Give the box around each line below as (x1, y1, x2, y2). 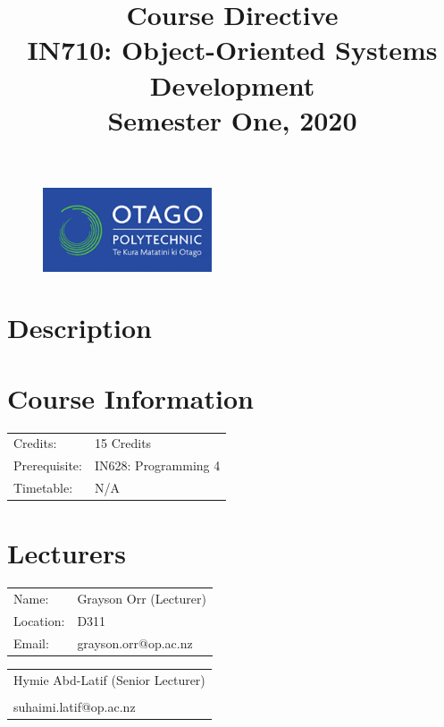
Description (7, 309, 153, 346)
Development (149, 66, 315, 103)
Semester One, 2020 (107, 101, 357, 138)
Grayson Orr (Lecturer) (77, 589, 206, 608)
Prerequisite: (13, 456, 82, 475)
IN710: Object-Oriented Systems (27, 31, 438, 68)
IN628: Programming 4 (94, 456, 221, 475)
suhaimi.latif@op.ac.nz (13, 697, 136, 715)
